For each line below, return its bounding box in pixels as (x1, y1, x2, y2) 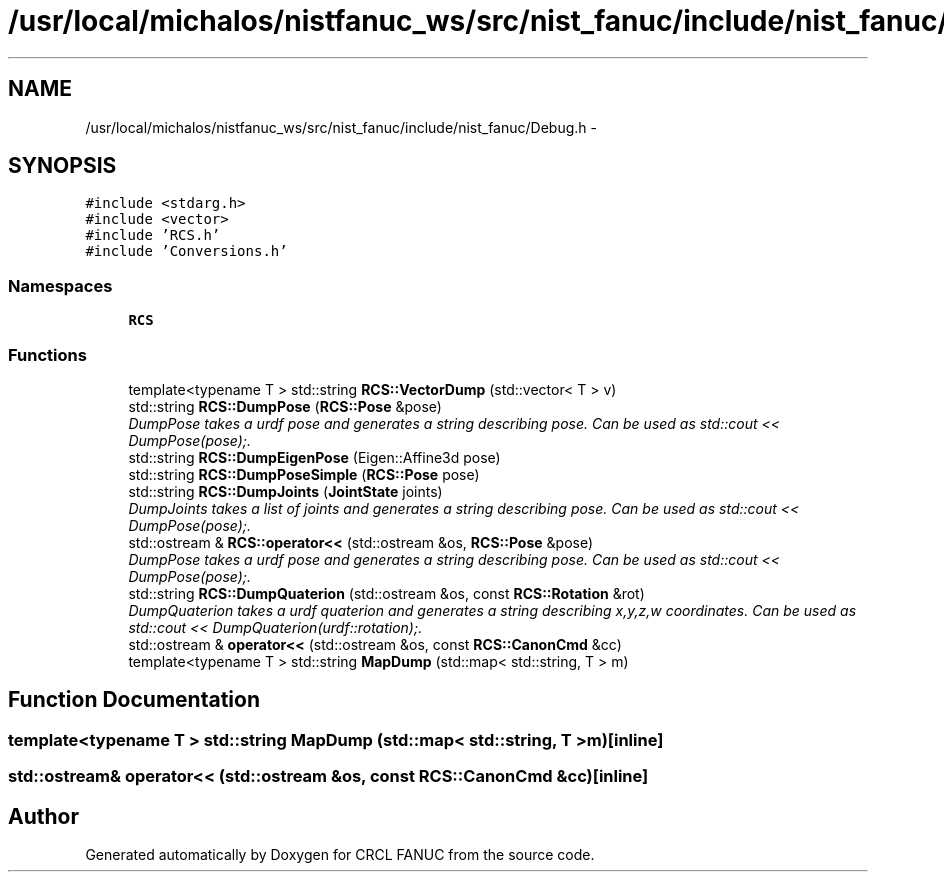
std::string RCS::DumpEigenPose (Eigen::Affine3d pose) (128, 448, 501, 466)
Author (8, 803, 79, 829)
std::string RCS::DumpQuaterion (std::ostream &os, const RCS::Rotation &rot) (128, 584, 645, 602)
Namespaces (8, 275, 113, 296)
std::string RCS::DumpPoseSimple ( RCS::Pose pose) (128, 465, 480, 483)
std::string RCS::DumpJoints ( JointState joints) (128, 482, 443, 500)
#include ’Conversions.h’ (85, 243, 288, 260)
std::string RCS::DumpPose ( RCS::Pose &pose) (128, 397, 442, 415)
